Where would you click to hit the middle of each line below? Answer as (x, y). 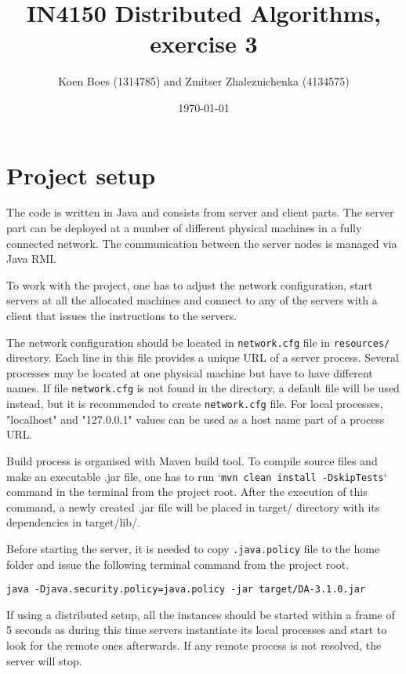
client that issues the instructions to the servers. (122, 315)
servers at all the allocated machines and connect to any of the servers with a (192, 300)
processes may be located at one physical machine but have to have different (190, 372)
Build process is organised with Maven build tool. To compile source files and (192, 460)
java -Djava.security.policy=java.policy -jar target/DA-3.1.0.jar (186, 590)
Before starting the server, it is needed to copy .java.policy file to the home (193, 548)
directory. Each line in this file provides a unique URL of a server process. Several (203, 357)
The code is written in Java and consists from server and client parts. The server (200, 212)
